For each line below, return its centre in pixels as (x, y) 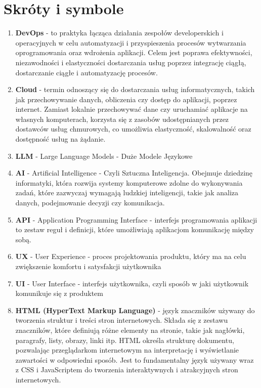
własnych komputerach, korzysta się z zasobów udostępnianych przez (122, 119)
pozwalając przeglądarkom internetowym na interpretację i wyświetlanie (127, 350)
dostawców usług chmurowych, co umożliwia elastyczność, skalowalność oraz (133, 129)
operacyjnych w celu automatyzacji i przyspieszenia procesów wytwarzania (131, 42)
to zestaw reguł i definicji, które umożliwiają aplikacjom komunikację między (135, 229)
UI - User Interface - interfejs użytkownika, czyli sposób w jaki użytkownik (132, 283)
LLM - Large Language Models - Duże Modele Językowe (104, 156)
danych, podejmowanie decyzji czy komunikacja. (90, 203)
